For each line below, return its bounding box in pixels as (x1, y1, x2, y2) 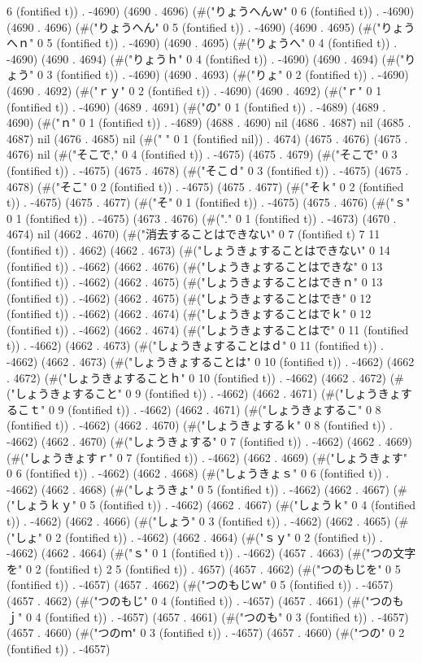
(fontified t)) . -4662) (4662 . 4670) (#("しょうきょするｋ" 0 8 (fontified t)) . (7, 417, 393, 434)
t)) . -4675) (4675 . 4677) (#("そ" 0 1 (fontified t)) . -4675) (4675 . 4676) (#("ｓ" (7, 194, 411, 211)
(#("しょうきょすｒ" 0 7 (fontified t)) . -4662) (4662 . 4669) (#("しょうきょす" (7, 448, 408, 465)
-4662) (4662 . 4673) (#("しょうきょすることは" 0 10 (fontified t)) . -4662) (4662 (7, 353, 415, 370)
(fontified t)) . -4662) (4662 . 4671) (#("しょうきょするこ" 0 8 (67, 400, 381, 417)
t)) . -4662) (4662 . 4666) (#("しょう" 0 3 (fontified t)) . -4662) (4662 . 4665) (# (7, 513, 409, 529)
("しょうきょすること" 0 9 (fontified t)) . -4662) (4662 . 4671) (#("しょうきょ (7, 385, 401, 402)
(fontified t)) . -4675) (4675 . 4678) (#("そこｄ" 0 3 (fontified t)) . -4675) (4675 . (7, 161, 409, 178)
